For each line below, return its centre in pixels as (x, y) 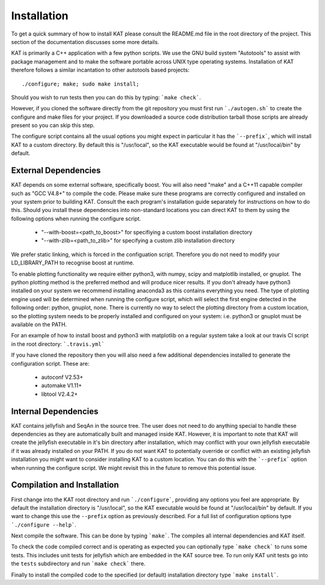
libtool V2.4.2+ (60, 394)
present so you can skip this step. (53, 125)
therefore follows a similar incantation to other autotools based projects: (100, 70)
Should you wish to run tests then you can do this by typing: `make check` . (106, 97)
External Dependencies (56, 171)
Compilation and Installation (65, 485)
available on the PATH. (39, 324)
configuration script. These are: (50, 363)
